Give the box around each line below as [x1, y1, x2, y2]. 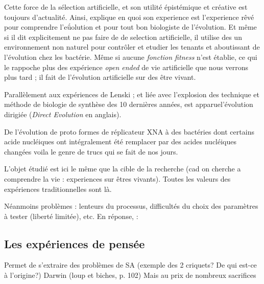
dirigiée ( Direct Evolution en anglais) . [4, 108, 122, 119]
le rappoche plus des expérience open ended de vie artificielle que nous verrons [4, 61, 249, 72]
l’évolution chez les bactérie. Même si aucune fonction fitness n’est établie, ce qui [4, 51, 257, 62]
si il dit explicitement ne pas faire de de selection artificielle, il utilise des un [4, 31, 242, 42]
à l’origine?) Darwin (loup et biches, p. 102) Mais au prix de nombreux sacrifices [4, 270, 256, 280]
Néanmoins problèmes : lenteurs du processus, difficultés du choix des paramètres [4, 201, 258, 211]
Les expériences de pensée [4, 235, 145, 251]
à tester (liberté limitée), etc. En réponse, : [4, 210, 138, 221]
